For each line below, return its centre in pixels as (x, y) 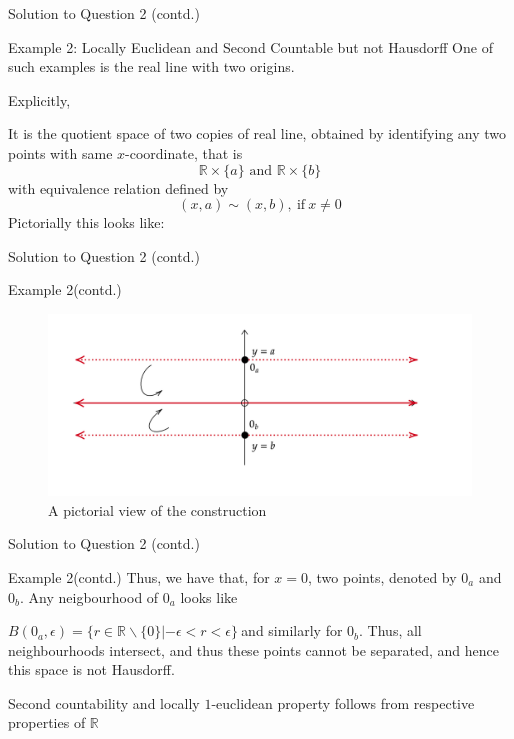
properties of (47, 722)
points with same (60, 152)
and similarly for (292, 630)
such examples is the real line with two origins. (151, 66)
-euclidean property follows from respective (343, 702)
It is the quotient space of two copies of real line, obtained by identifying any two (257, 133)
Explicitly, (39, 99)
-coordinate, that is (184, 152)
